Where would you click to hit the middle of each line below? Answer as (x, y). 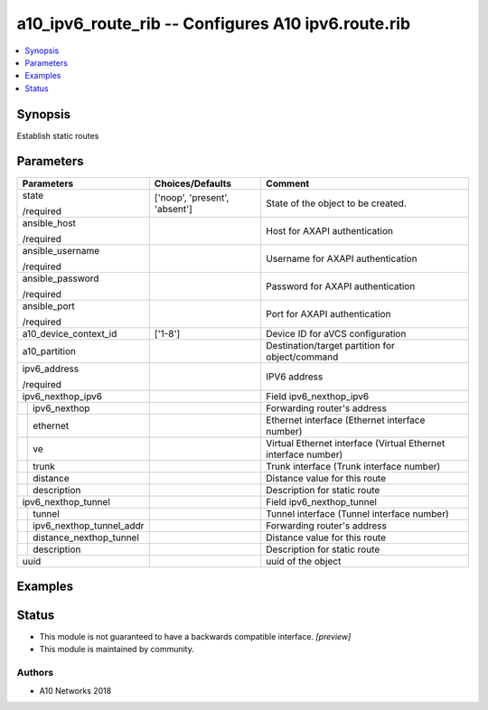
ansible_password (61, 278)
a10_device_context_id (70, 333)
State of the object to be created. (336, 203)
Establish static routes (58, 135)
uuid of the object (304, 561)
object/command (302, 357)
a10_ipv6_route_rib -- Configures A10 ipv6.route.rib (214, 23)
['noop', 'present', (192, 197)
